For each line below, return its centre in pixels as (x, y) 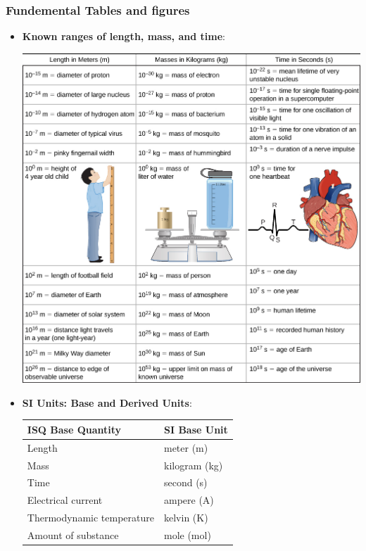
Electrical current (65, 500)
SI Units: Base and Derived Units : (107, 402)
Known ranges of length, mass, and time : (124, 36)
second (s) (185, 482)
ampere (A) (189, 500)
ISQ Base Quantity (74, 429)
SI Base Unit (196, 429)
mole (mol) (187, 534)
